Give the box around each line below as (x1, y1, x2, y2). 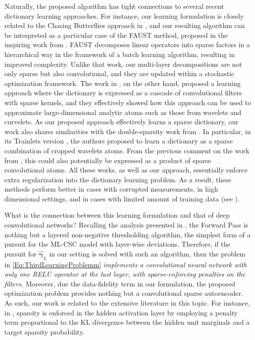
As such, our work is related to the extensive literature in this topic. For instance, (4, 298, 250, 308)
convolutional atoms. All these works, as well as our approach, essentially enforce (4, 165, 248, 175)
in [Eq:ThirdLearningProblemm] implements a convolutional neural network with (4, 259, 247, 269)
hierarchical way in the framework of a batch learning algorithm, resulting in (4, 49, 235, 59)
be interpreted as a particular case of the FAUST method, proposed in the (4, 29, 228, 40)
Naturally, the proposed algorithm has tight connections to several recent (4, 1, 224, 11)
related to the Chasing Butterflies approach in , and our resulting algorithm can (4, 20, 245, 30)
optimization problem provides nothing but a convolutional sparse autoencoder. (4, 288, 243, 298)
